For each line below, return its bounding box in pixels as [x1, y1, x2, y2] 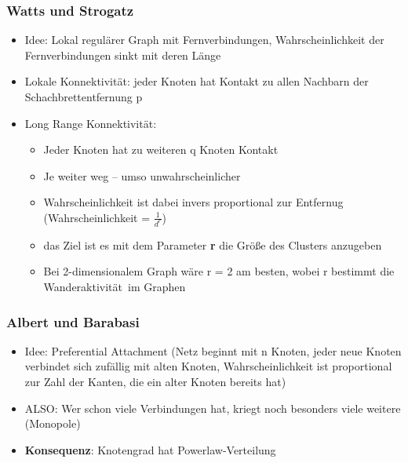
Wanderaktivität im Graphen [43, 279, 186, 295]
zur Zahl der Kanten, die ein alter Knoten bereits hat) [24, 374, 286, 390]
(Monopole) [24, 415, 81, 432]
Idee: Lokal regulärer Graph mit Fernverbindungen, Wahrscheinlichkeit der [24, 31, 384, 48]
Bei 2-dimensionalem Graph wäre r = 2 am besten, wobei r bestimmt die [43, 263, 395, 279]
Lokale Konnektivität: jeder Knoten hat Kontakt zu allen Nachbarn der [24, 73, 369, 89]
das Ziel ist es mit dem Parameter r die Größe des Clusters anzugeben [43, 236, 382, 253]
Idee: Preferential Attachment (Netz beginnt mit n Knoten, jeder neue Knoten [24, 342, 402, 359]
